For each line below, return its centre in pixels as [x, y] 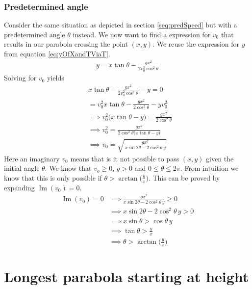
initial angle [22, 168]
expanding [19, 187]
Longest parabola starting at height [126, 276]
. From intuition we [209, 168]
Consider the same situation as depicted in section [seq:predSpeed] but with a [121, 25]
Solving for [20, 78]
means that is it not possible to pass [125, 158]
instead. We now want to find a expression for [142, 34]
